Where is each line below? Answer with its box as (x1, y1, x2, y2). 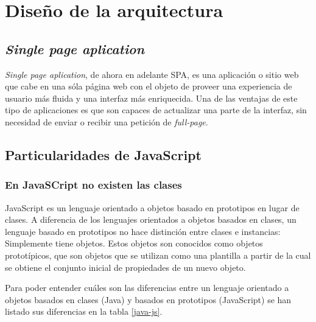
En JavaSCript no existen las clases (5, 177, 182, 192)
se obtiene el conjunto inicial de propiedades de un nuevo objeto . (5, 261, 246, 273)
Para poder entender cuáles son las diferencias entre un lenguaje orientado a (5, 281, 289, 294)
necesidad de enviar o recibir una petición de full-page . (5, 115, 208, 128)
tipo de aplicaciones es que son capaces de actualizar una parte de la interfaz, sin (5, 103, 307, 116)
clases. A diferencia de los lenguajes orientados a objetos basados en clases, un (5, 213, 297, 226)
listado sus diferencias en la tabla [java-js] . (5, 305, 163, 318)
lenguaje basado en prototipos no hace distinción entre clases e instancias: (5, 225, 281, 237)
